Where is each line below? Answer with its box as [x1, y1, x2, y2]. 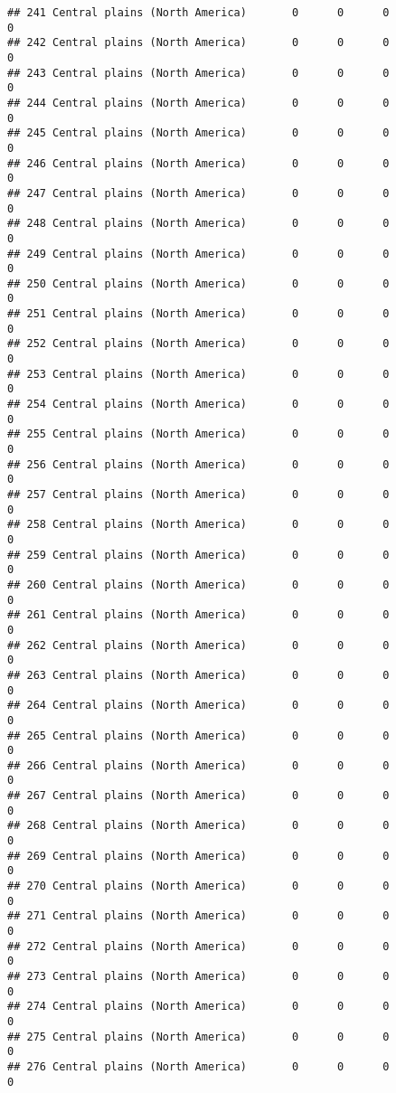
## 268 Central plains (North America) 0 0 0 [7, 819, 390, 833]
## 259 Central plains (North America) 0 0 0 [7, 548, 390, 561]
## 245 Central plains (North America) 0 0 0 [7, 127, 390, 140]
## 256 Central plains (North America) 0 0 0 [7, 457, 390, 471]
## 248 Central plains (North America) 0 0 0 [7, 217, 390, 231]
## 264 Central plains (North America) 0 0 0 [7, 699, 390, 712]
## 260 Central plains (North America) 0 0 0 [7, 578, 390, 591]
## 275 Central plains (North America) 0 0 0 [7, 1030, 390, 1043]
